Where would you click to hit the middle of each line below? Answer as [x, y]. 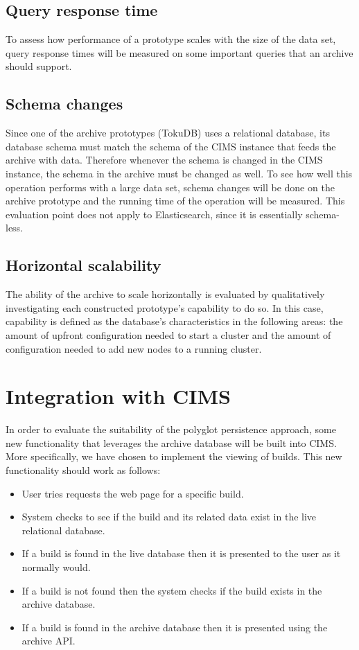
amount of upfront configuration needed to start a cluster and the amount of [168, 334]
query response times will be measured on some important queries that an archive [179, 52]
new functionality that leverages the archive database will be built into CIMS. [171, 442]
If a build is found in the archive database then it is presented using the [175, 627]
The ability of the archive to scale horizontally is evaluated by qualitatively [165, 294]
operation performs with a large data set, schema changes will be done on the [170, 187]
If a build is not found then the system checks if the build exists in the [172, 590]
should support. [39, 66]
